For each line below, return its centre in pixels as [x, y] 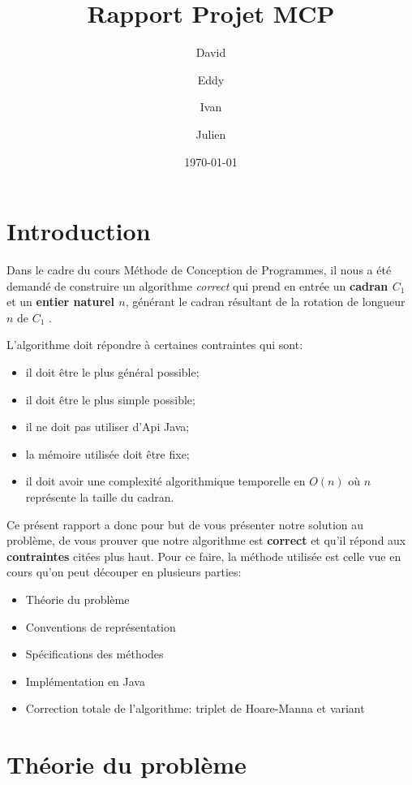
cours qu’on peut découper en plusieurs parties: [124, 572]
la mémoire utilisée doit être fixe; [107, 453]
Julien [211, 134]
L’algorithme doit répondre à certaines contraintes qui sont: [155, 345]
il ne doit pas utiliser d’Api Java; [107, 427]
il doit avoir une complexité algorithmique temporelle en [165, 481]
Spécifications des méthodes [94, 654]
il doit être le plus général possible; [112, 372]
